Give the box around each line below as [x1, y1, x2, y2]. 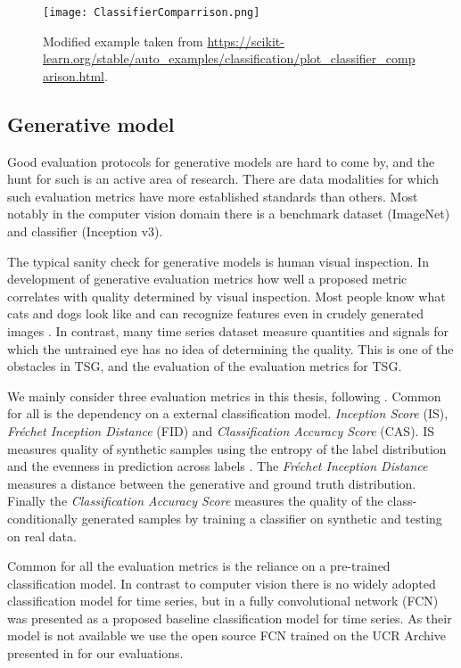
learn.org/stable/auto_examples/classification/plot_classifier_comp [43, 49, 416, 68]
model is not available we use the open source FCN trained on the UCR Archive [7, 626, 446, 645]
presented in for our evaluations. [7, 644, 184, 663]
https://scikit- [207, 31, 284, 50]
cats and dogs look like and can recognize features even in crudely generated [7, 304, 424, 323]
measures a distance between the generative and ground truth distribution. [7, 474, 416, 492]
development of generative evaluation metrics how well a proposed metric [7, 269, 407, 288]
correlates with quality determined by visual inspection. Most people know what [7, 286, 446, 305]
